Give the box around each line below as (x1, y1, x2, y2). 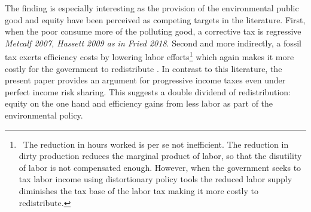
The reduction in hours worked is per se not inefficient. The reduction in (23, 138, 289, 150)
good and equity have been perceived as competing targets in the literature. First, (5, 13, 306, 26)
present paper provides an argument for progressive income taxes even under (5, 74, 286, 86)
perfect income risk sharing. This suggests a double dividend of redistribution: (5, 85, 291, 98)
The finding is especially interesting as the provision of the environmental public (5, 2, 299, 14)
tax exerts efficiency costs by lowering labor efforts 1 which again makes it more (5, 49, 294, 63)
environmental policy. (5, 109, 83, 121)
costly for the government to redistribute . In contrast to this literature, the (5, 62, 282, 74)
